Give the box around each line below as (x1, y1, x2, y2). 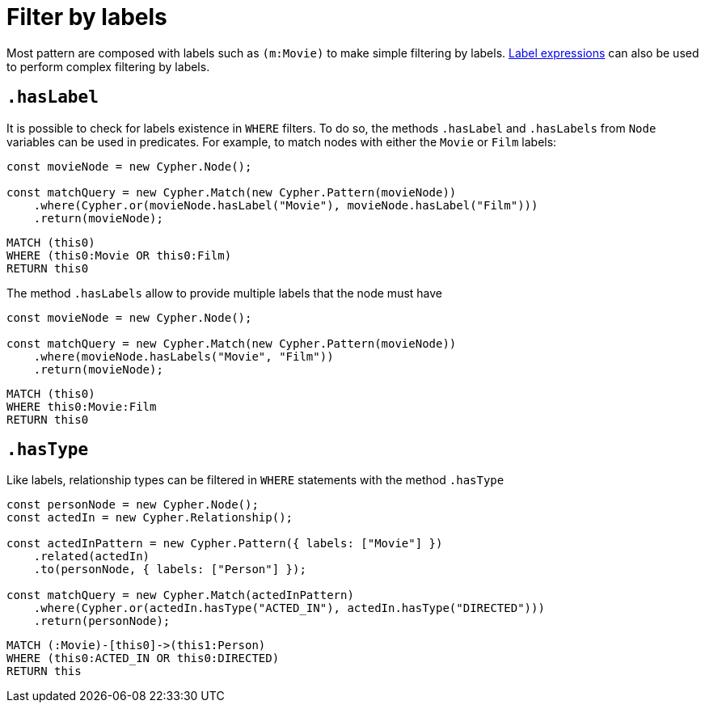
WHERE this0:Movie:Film (6, 399, 157, 413)
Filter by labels (6, 3, 167, 31)
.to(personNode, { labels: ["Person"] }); (33, 563, 306, 576)
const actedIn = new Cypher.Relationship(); (6, 511, 293, 525)
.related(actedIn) (33, 550, 150, 563)
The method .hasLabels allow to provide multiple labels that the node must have (6, 285, 443, 300)
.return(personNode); (33, 614, 171, 628)
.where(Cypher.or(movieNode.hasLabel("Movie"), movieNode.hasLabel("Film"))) (33, 198, 538, 212)
